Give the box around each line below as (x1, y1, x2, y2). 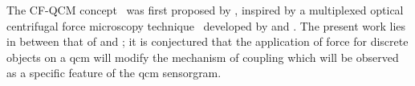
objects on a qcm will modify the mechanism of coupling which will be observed (6, 48, 399, 65)
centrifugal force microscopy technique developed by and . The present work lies (6, 17, 406, 34)
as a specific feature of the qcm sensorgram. (6, 64, 222, 81)
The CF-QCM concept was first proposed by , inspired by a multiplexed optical (6, 2, 404, 18)
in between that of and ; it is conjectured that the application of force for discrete (6, 33, 409, 50)
